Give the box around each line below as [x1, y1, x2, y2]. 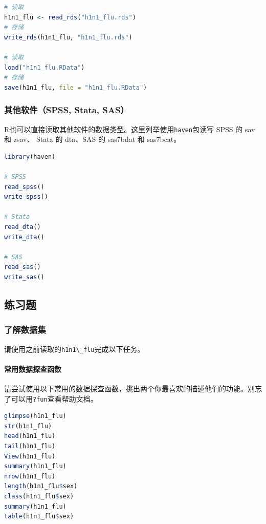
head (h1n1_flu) [4, 432, 56, 440]
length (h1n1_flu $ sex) [4, 483, 78, 490]
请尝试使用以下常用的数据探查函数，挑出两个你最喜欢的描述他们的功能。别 [4, 383, 255, 393]
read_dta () [4, 223, 41, 230]
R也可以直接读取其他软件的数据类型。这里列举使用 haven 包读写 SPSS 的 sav [4, 123, 255, 134]
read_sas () [4, 263, 41, 271]
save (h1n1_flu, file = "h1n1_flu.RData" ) [4, 83, 147, 91]
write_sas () [4, 273, 45, 281]
